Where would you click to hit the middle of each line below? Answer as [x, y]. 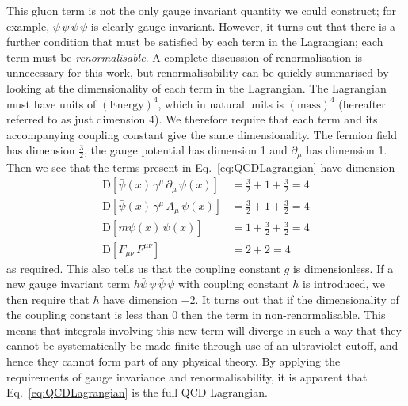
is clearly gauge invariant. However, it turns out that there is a [243, 26]
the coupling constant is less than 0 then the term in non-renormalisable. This [196, 315]
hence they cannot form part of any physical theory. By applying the [173, 361]
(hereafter [362, 103]
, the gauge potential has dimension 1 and [186, 150]
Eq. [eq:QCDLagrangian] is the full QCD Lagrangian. [137, 392]
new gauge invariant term [69, 284]
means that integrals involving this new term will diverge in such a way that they [204, 330]
